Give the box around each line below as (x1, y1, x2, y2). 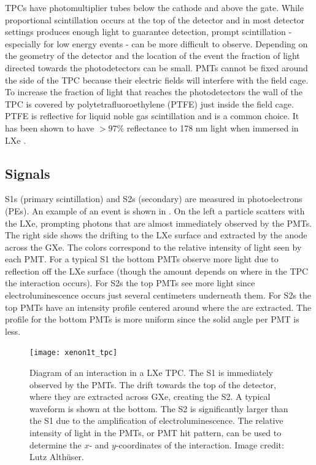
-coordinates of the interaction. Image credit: (115, 438, 284, 451)
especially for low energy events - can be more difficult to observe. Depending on (5, 37, 308, 50)
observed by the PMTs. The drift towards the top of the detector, (29, 378, 276, 391)
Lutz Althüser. (29, 450, 84, 463)
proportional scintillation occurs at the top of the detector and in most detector (5, 13, 305, 26)
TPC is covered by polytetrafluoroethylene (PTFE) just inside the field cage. (5, 97, 294, 110)
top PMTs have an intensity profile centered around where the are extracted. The (5, 300, 312, 313)
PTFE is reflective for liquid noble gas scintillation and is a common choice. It (5, 109, 299, 122)
